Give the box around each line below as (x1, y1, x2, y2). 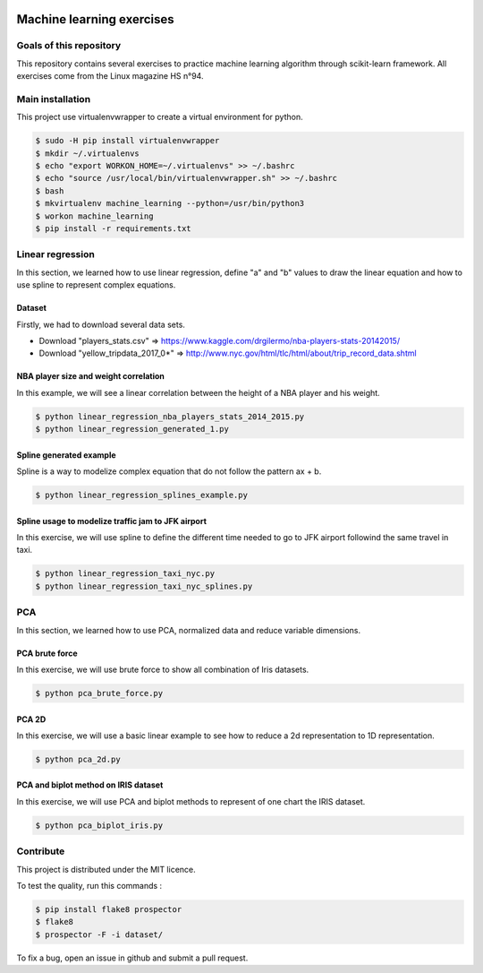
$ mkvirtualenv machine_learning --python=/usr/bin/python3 (35, 198, 305, 209)
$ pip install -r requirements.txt (35, 224, 191, 234)
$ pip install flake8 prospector (35, 904, 182, 914)
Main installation (16, 92, 91, 105)
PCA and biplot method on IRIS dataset (16, 779, 164, 790)
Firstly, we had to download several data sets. (16, 319, 185, 330)
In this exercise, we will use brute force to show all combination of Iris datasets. (16, 664, 309, 675)
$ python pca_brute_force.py (35, 688, 164, 698)
